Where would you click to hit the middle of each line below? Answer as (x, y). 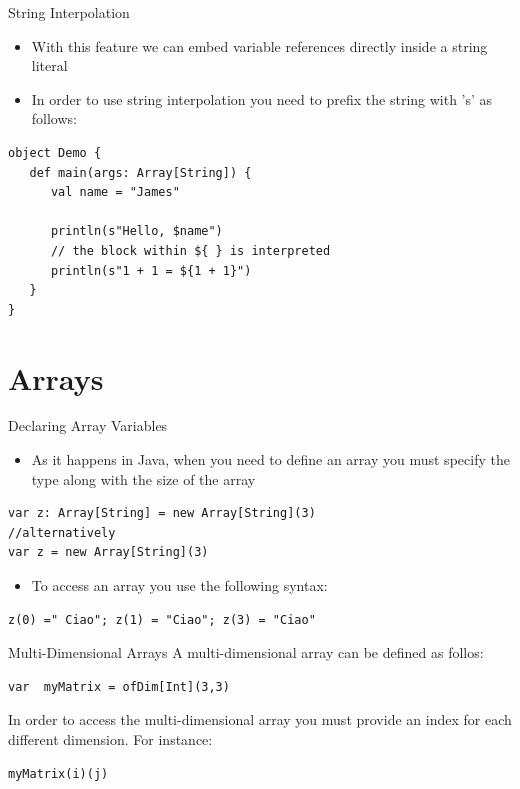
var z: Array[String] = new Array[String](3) (162, 513)
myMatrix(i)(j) (58, 773)
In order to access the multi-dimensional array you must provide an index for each (260, 719)
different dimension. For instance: (110, 738)
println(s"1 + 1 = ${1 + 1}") (151, 270)
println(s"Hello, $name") (136, 231)
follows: (54, 118)
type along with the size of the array (143, 478)
